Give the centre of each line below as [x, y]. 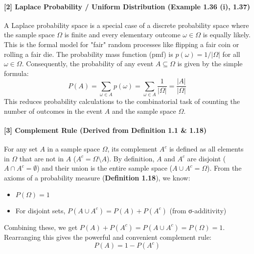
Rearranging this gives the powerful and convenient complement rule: [108, 237]
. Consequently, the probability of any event [88, 63]
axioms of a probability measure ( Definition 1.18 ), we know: [97, 177]
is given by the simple [210, 63]
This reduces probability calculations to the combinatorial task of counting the [122, 101]
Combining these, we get [41, 227]
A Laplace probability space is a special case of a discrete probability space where [127, 25]
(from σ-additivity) [198, 210]
